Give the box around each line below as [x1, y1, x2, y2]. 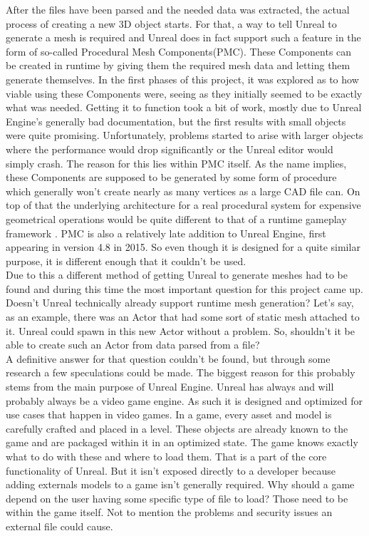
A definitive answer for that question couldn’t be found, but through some [6, 351, 331, 366]
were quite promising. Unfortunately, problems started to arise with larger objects [6, 128, 363, 143]
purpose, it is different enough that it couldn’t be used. [6, 253, 246, 268]
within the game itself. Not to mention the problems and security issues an [6, 505, 333, 520]
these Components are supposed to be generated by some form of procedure [6, 170, 337, 185]
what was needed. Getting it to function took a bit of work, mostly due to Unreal [6, 100, 362, 115]
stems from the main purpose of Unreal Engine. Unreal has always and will [6, 379, 334, 394]
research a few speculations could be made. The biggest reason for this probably [6, 365, 355, 380]
